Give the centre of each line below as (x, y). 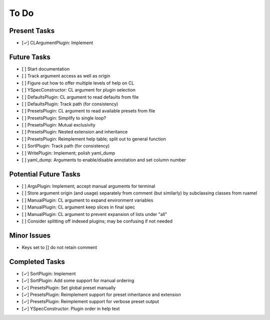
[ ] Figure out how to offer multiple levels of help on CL (78, 83)
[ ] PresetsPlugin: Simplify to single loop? (64, 118)
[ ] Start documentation (46, 69)
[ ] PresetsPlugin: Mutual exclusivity (59, 125)
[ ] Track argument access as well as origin (66, 76)
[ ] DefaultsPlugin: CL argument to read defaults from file (80, 97)
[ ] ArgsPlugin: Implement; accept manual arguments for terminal (88, 186)
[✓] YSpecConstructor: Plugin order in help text (71, 308)
